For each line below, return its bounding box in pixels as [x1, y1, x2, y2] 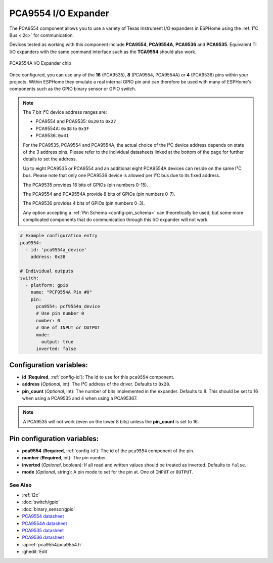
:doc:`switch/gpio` [22, 499, 60, 505]
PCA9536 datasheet [22, 534, 64, 541]
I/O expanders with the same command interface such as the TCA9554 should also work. [9, 49, 197, 55]
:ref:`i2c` [22, 492, 40, 498]
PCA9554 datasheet [22, 513, 64, 519]
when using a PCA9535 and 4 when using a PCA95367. [22, 395, 138, 402]
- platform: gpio [25, 282, 68, 288]
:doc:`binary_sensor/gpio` [22, 506, 75, 512]
